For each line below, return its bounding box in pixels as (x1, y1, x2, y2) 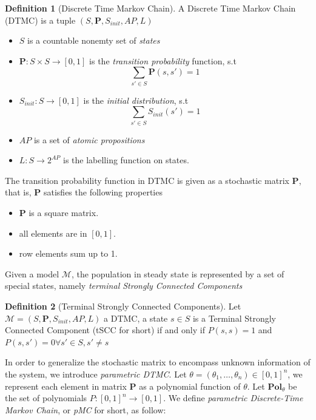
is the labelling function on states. (63, 154, 189, 166)
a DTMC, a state (104, 311, 168, 324)
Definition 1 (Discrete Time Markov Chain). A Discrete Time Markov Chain (5, 2, 296, 14)
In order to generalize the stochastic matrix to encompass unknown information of (5, 356, 311, 368)
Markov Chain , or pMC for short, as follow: (5, 403, 166, 416)
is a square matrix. (29, 206, 99, 218)
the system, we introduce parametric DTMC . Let (5, 367, 187, 380)
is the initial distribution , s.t (83, 93, 189, 106)
